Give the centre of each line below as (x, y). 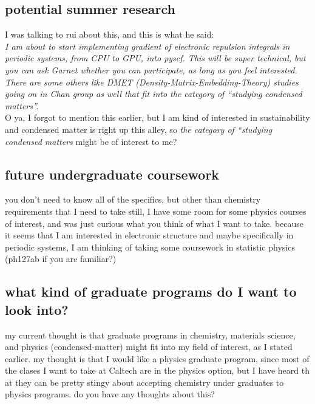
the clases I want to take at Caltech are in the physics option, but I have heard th (157, 370)
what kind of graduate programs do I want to (151, 291)
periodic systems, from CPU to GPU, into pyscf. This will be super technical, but (155, 58)
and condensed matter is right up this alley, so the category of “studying (139, 129)
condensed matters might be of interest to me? (91, 141)
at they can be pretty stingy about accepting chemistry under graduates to (144, 382)
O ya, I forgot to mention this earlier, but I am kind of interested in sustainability (157, 117)
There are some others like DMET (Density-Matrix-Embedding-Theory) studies (152, 82)
